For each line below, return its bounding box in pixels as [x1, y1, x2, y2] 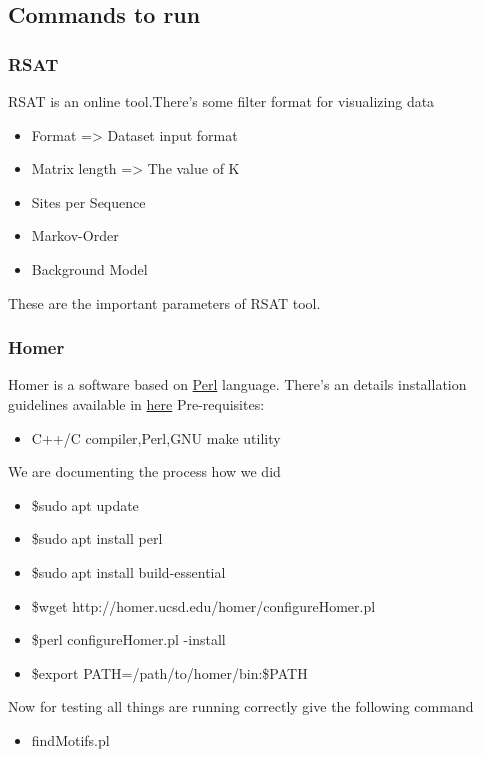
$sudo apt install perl [31, 528, 163, 549]
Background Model [31, 258, 148, 279]
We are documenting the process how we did [8, 461, 281, 482]
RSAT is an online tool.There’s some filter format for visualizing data [8, 91, 435, 111]
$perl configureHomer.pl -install [31, 629, 226, 650]
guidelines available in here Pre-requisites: [8, 393, 265, 414]
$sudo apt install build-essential [31, 561, 226, 582]
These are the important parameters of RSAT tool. [8, 292, 321, 313]
